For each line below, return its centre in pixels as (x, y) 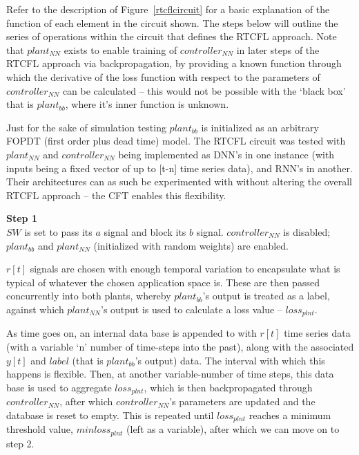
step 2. (20, 443)
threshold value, (40, 429)
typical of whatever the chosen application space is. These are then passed (163, 282)
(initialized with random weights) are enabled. (191, 245)
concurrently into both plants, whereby (89, 296)
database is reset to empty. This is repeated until (110, 415)
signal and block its (145, 231)
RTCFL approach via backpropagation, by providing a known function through (174, 63)
